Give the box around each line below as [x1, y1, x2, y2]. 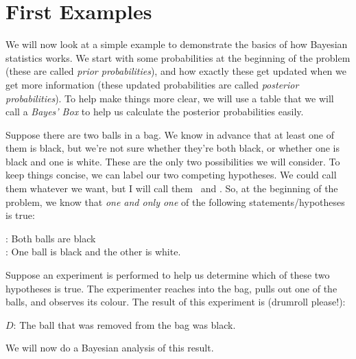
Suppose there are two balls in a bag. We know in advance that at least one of [5, 127, 335, 141]
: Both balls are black [5, 231, 96, 245]
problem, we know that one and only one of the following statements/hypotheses [5, 194, 345, 209]
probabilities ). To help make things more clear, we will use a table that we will [5, 91, 334, 105]
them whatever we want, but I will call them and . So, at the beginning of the [5, 181, 338, 196]
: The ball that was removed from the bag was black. [13, 317, 236, 332]
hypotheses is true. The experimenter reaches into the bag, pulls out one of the [5, 281, 337, 295]
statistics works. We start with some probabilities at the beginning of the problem [5, 50, 351, 65]
